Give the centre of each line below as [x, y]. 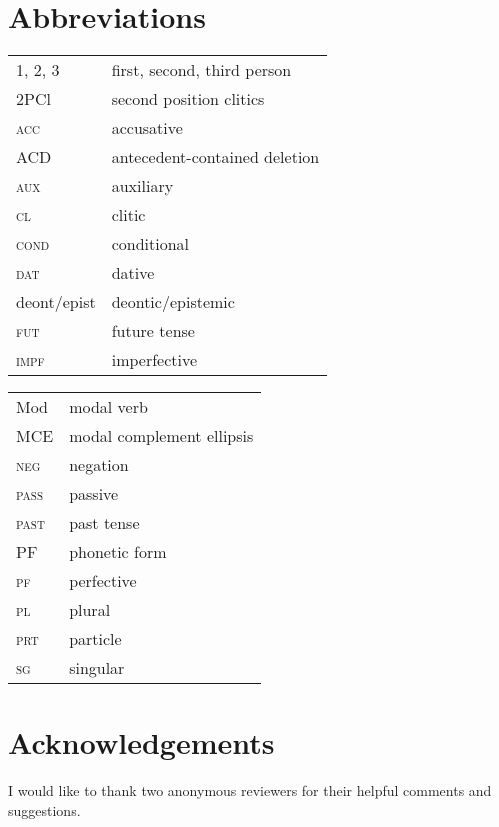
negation [99, 465]
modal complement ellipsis [161, 436]
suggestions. [44, 809]
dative [133, 273]
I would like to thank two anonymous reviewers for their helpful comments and [250, 790]
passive [94, 494]
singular [97, 668]
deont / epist [56, 302]
